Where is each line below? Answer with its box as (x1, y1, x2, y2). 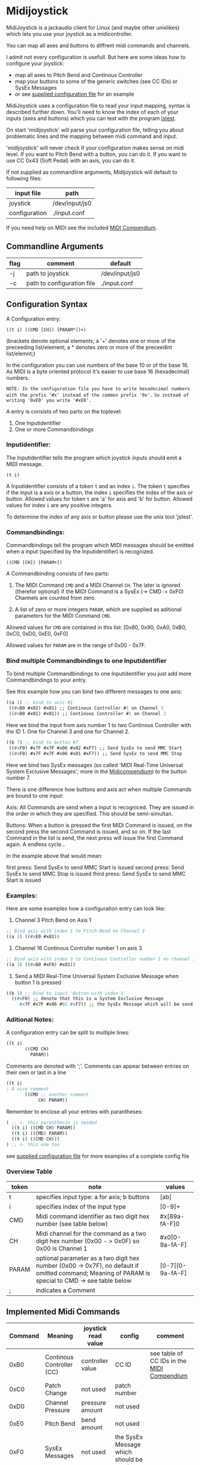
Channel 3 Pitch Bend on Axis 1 (14, 917, 92, 924)
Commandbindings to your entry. (6, 676, 87, 684)
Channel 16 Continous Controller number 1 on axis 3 (14, 944, 142, 951)
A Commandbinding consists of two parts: (6, 570, 110, 577)
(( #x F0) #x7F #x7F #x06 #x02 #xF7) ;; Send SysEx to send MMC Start (8, 745, 183, 751)
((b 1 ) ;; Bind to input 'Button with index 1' (6, 990, 127, 996)
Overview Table (6, 1167, 53, 1175)
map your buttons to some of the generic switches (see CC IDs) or (14, 78, 178, 85)
